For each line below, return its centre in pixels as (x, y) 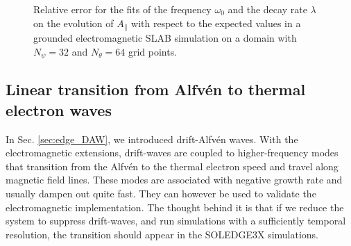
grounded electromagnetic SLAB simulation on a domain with (165, 38)
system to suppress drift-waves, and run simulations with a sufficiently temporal (176, 221)
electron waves (59, 109)
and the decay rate (267, 9)
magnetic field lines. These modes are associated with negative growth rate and (174, 180)
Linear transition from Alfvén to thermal (156, 89)
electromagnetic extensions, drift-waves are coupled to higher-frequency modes (172, 153)
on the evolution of (74, 23)
